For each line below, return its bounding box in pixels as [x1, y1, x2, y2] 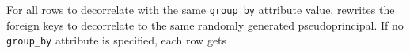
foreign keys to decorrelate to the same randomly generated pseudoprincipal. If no [6, 16, 404, 33]
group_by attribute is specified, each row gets [6, 32, 227, 48]
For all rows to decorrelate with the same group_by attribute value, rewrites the [6, 2, 395, 17]
